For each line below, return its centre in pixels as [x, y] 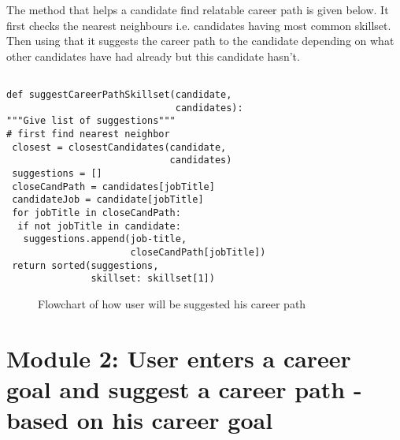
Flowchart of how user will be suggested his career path [172, 303]
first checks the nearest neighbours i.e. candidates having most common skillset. [199, 25]
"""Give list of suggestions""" [91, 121]
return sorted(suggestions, [85, 265]
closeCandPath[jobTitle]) [198, 252]
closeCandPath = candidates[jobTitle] [113, 186]
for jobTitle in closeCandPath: [96, 213]
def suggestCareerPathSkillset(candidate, [119, 95]
